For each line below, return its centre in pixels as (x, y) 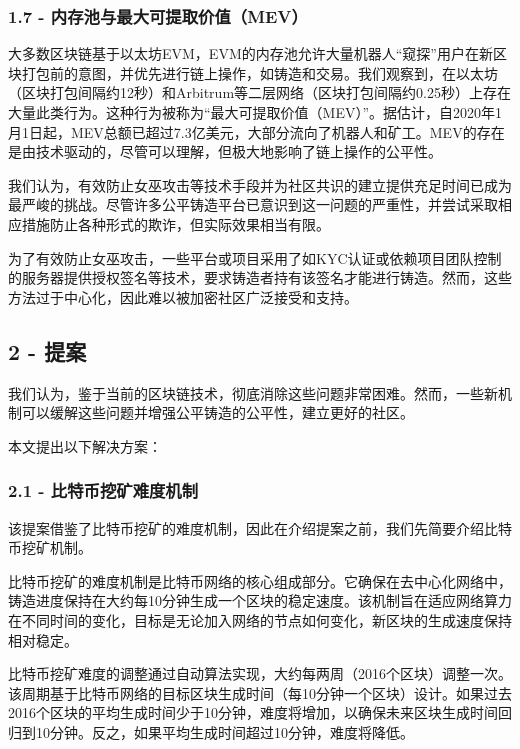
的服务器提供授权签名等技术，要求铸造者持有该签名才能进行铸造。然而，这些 (260, 277)
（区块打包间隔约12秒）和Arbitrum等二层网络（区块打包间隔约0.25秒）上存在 (259, 92)
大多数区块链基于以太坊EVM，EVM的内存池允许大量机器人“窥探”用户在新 (250, 53)
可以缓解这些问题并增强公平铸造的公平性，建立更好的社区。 (217, 412)
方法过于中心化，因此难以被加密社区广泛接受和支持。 (183, 296)
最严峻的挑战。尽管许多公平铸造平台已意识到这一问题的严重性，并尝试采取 (253, 204)
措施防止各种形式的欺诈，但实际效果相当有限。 (175, 223)
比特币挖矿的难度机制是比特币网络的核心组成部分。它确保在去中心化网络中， (260, 580)
